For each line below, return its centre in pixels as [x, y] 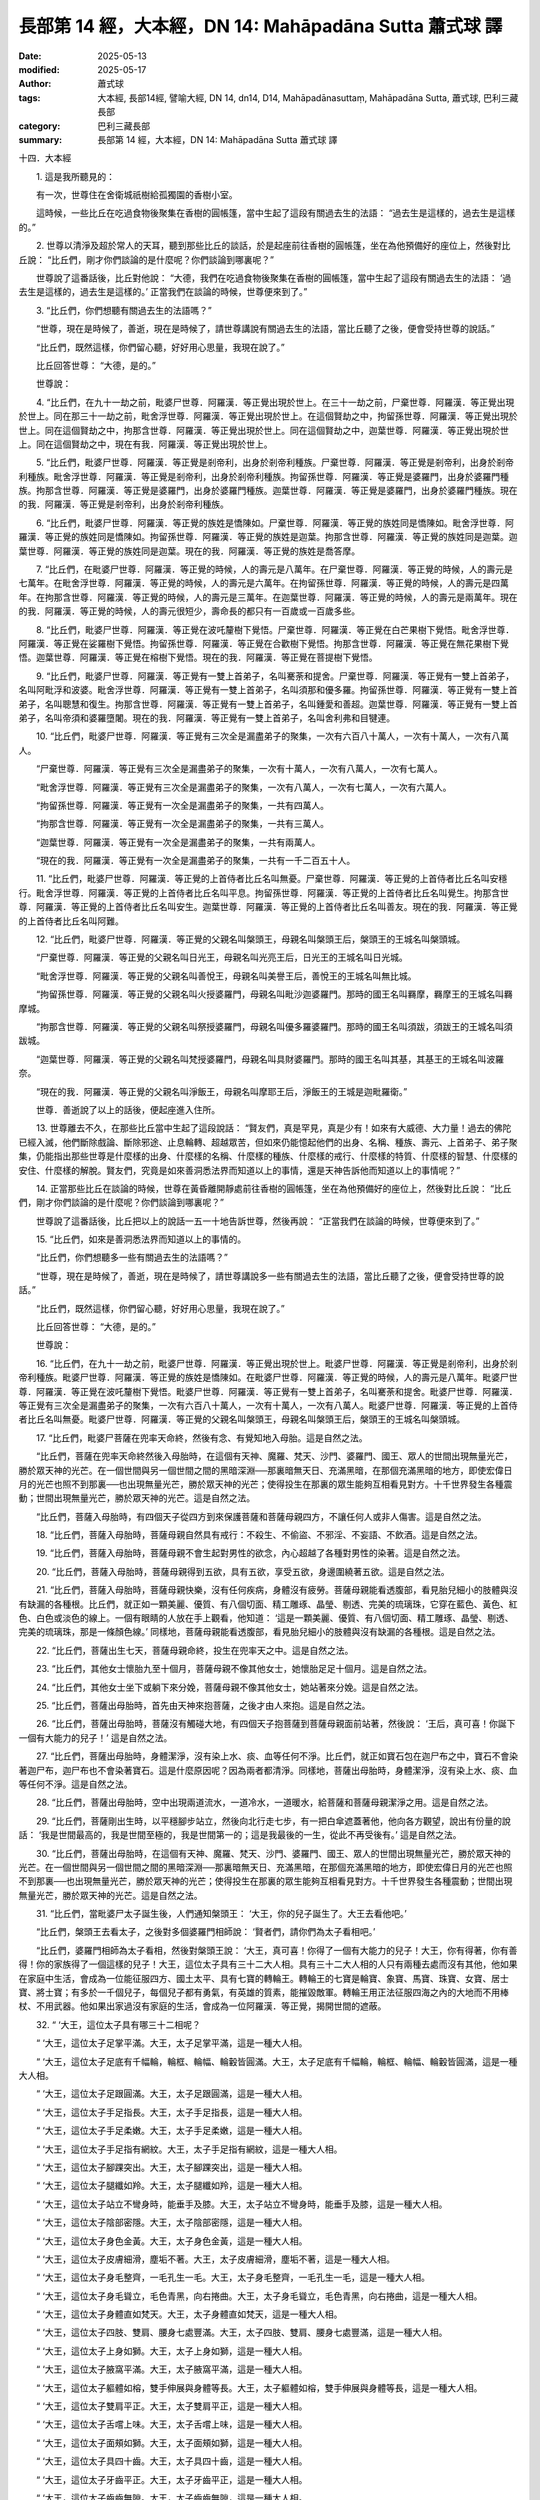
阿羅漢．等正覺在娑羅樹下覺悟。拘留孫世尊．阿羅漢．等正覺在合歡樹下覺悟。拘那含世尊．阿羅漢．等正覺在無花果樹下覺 [263, 643]
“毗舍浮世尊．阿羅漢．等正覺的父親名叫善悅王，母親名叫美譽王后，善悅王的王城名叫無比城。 [226, 976]
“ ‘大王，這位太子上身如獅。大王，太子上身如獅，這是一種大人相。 [171, 2351]
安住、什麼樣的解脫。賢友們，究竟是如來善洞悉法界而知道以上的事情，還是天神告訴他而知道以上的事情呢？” [239, 1170]
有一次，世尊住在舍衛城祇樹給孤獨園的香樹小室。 [136, 195]
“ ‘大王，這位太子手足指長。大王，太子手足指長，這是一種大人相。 [171, 2112]
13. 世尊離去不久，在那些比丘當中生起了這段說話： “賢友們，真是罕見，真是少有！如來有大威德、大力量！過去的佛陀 [273, 1128]
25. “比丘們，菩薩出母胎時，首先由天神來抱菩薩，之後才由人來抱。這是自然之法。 [203, 1705]
